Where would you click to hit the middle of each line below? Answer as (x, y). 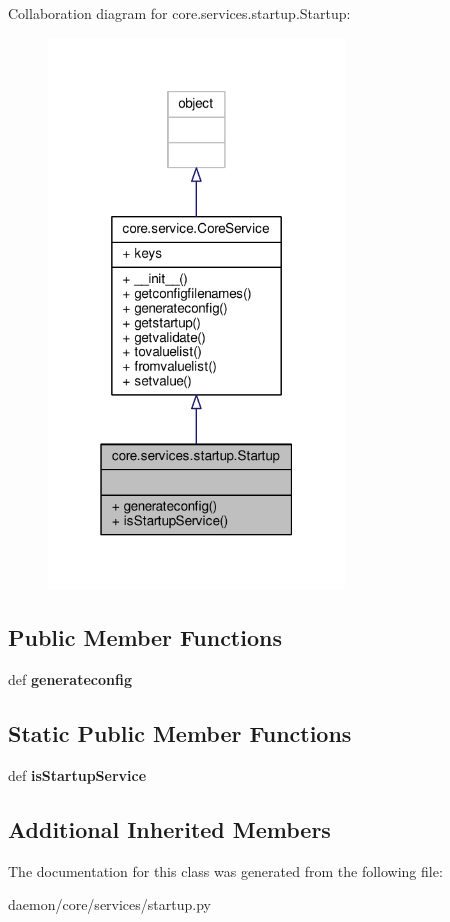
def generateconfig (70, 679)
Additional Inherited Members (169, 828)
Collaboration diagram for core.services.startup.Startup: (179, 13)
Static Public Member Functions (180, 733)
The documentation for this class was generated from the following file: (225, 870)
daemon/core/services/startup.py (109, 904)
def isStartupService (77, 775)
